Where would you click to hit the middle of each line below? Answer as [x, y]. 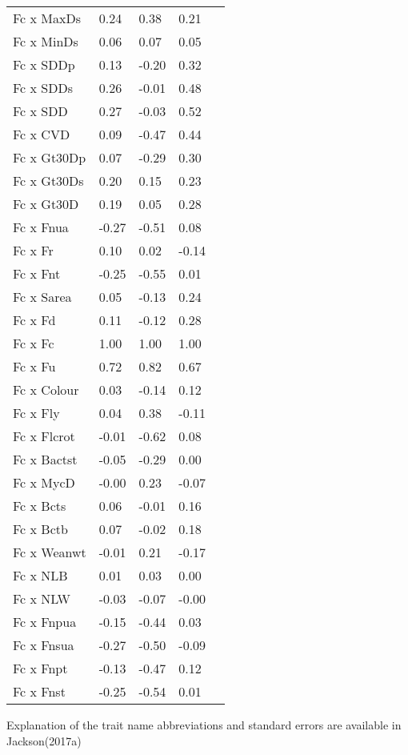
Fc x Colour [46, 390]
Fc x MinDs [46, 41]
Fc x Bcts [40, 506]
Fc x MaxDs [47, 18]
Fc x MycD [44, 482]
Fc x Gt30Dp [50, 157]
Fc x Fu [34, 366]
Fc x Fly [36, 413]
